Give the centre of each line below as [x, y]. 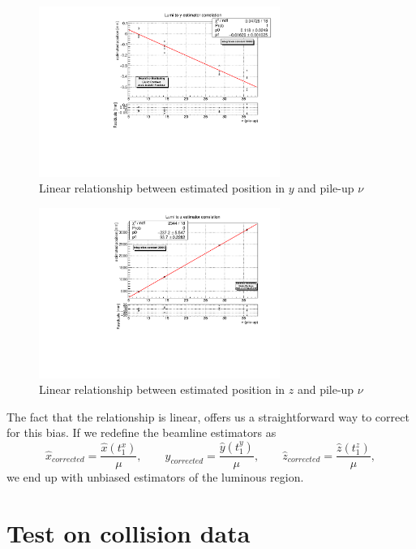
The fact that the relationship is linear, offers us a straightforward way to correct [208, 416]
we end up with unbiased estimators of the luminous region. [155, 477]
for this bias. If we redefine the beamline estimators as [142, 432]
